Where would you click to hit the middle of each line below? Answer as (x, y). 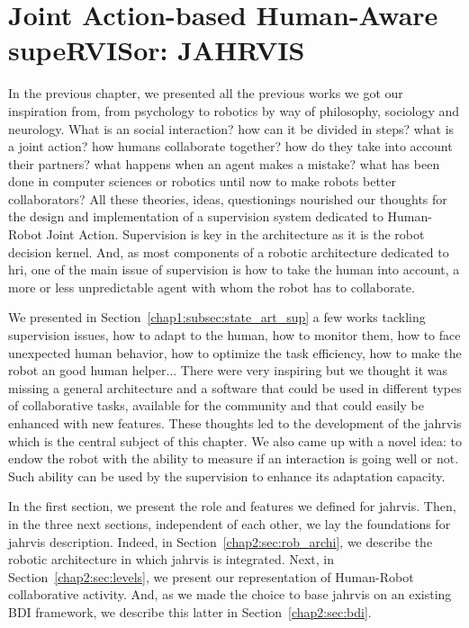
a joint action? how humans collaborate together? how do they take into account (230, 146)
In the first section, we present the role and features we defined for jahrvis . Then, (232, 506)
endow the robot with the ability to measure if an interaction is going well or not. (234, 458)
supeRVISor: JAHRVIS (157, 50)
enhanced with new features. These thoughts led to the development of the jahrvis (235, 423)
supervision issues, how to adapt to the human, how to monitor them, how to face (234, 335)
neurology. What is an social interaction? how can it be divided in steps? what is (231, 128)
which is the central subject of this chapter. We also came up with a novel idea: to (235, 440)
